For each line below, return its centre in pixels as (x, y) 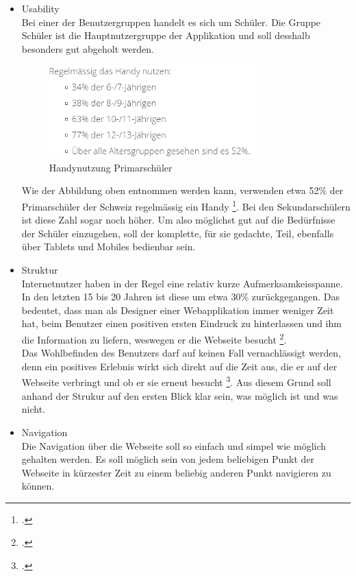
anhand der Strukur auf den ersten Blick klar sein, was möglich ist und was (180, 395)
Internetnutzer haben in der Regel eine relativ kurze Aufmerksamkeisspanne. (182, 283)
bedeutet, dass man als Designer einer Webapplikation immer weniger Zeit (178, 310)
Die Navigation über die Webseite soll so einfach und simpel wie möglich (174, 445)
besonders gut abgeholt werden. (88, 48)
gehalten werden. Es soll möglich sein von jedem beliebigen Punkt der (168, 459)
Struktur (40, 270)
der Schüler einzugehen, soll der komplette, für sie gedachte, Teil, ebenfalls (178, 233)
